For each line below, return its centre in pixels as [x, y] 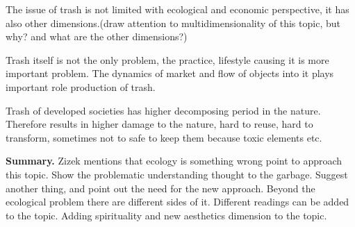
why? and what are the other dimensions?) [97, 36]
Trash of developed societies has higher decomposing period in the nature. [163, 110]
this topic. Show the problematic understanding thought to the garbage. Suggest [177, 174]
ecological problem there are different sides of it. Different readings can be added [177, 202]
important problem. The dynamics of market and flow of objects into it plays [170, 73]
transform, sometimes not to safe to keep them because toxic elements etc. [164, 137]
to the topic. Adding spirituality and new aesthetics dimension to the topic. [166, 215]
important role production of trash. [81, 86]
